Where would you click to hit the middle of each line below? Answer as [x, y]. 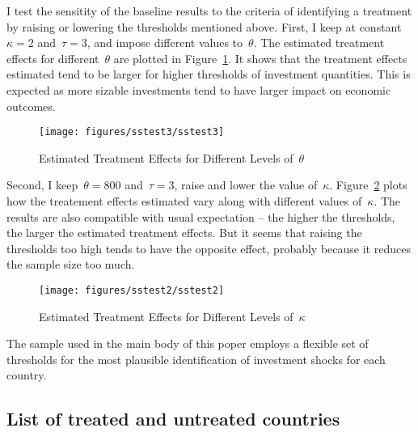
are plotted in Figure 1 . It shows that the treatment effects [260, 58]
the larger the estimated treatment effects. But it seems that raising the [184, 233]
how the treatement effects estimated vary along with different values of [184, 201]
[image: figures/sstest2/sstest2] [132, 290]
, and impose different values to [165, 42]
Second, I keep [42, 185]
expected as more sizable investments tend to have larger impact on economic [199, 89]
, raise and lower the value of [246, 185]
